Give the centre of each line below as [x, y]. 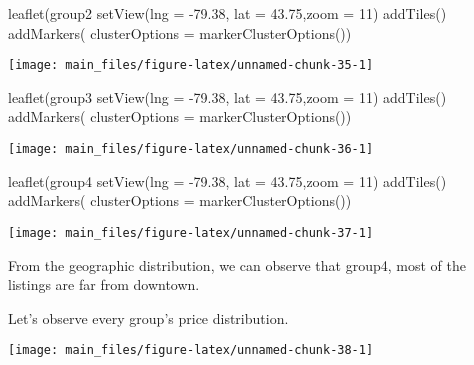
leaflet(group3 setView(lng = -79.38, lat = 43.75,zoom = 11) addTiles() [227, 96]
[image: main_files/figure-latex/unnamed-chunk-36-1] [191, 149]
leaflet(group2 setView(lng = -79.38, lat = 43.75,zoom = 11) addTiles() [227, 13]
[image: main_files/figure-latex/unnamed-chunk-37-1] [191, 232]
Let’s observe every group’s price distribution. [148, 317]
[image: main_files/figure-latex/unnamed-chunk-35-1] [191, 65]
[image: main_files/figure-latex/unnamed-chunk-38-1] [191, 350]
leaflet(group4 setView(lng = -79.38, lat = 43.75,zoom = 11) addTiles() [227, 180]
